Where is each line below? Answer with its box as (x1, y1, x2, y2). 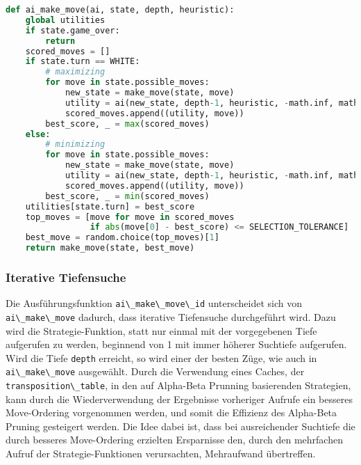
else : (25, 129, 51, 139)
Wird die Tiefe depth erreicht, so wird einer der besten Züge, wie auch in (6, 350, 317, 365)
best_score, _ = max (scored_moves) (45, 118, 210, 129)
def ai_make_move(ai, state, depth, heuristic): (6, 5, 235, 15)
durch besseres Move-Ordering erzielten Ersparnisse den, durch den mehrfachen (6, 432, 343, 447)
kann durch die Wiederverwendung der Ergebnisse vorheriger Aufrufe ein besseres (6, 391, 353, 406)
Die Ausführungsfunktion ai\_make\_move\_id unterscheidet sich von (6, 296, 302, 310)
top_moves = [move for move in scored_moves (25, 212, 235, 222)
